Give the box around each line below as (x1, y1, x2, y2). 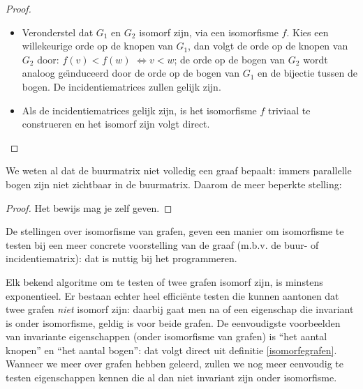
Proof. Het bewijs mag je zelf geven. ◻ (6, 200, 172, 215)
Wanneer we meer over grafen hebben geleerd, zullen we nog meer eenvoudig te (6, 356, 343, 371)
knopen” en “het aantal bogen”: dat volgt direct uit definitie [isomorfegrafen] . (6, 342, 337, 357)
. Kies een (286, 24, 329, 39)
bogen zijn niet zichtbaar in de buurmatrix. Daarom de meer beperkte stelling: (6, 176, 342, 191)
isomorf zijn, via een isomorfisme (139, 24, 279, 39)
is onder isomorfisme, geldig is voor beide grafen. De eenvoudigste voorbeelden (6, 315, 341, 330)
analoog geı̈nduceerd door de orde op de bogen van (22, 66, 240, 80)
